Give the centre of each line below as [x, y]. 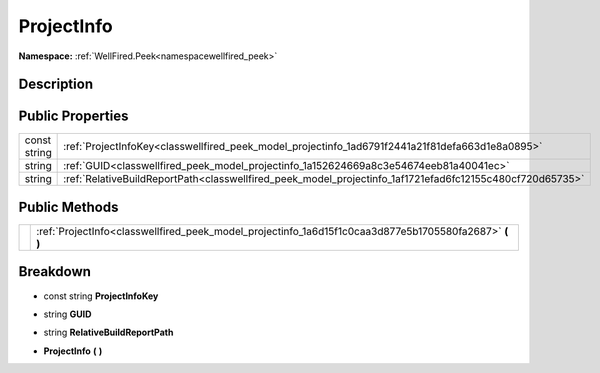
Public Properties [73, 116]
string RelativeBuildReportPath [108, 332]
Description [56, 84]
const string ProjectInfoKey [101, 296]
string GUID [67, 314]
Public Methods [68, 206]
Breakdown [55, 271]
